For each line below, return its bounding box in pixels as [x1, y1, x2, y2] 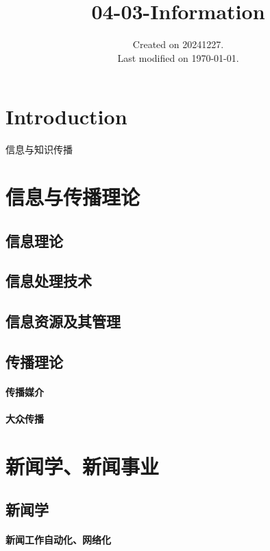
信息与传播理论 [5, 183, 140, 211]
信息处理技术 [5, 270, 92, 291]
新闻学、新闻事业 [5, 451, 160, 480]
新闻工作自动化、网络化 [5, 532, 111, 547]
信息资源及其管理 [5, 311, 121, 332]
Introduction [5, 102, 127, 131]
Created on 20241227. [132, 37, 224, 52]
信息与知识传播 [5, 142, 73, 157]
